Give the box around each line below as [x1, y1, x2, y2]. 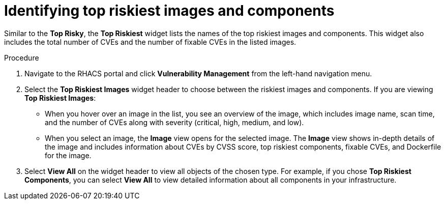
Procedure [4, 53, 39, 62]
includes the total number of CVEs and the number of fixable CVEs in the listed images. [4, 37, 296, 46]
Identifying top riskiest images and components [4, 2, 335, 19]
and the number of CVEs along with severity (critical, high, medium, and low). [45, 118, 304, 127]
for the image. [45, 151, 92, 160]
